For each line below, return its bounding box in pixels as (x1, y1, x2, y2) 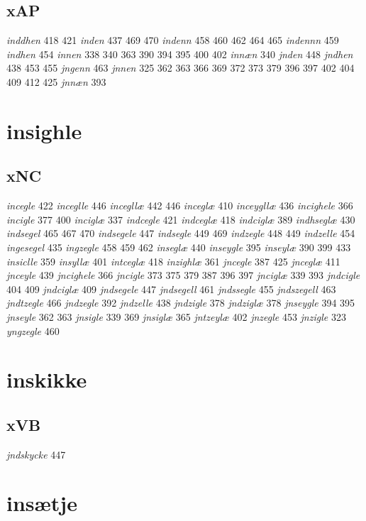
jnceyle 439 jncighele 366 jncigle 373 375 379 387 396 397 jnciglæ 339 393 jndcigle (6, 268, 360, 283)
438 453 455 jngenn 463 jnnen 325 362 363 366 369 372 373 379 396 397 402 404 (6, 60, 355, 75)
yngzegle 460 (6, 323, 60, 338)
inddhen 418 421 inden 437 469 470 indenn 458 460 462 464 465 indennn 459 (6, 33, 339, 48)
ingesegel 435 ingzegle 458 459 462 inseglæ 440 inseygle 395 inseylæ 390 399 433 (6, 239, 351, 254)
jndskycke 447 (6, 446, 66, 461)
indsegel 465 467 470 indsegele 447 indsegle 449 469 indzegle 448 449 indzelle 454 (6, 226, 355, 241)
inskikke (6, 365, 87, 394)
